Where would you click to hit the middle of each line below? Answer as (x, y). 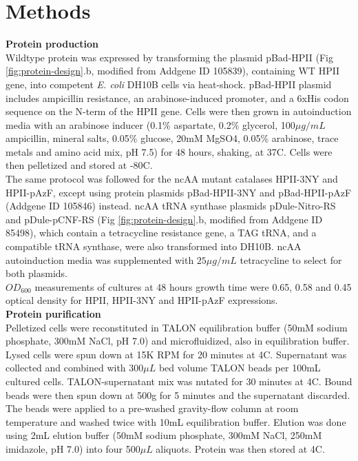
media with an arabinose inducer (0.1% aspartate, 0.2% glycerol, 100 (150, 124)
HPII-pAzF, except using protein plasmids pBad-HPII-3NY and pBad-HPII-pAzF (179, 192)
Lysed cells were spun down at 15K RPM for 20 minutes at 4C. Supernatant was (176, 354)
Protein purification (53, 314)
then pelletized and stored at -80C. (79, 165)
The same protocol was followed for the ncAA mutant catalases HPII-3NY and (172, 179)
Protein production (52, 44)
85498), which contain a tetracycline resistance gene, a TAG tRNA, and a (161, 233)
